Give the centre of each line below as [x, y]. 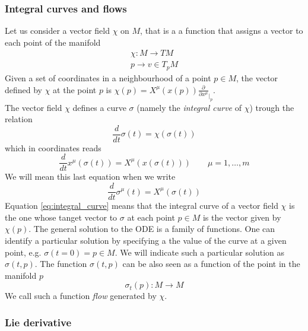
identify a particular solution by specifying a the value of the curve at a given [146, 240]
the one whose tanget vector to [61, 217]
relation [19, 119]
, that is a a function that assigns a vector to [222, 31]
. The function [61, 264]
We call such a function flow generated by [81, 296]
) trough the [272, 107]
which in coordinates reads [53, 147]
